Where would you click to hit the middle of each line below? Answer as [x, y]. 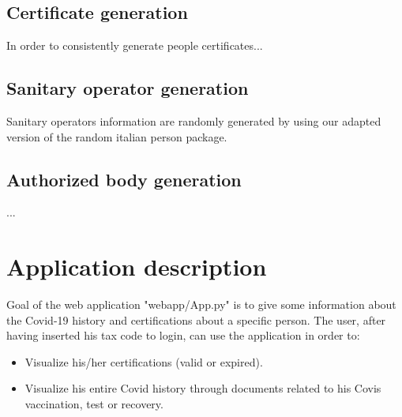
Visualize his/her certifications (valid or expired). [144, 361]
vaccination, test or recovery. [94, 404]
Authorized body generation [124, 179]
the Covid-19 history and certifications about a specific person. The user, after [196, 319]
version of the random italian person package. [117, 136]
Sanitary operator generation [128, 88]
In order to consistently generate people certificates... [135, 45]
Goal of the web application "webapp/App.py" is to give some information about [201, 304]
